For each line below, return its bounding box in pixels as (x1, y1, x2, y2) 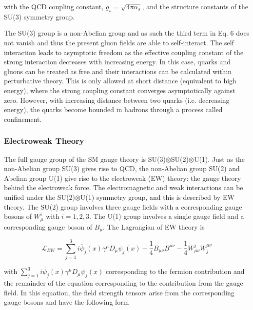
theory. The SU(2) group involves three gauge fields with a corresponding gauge (4, 201, 242, 212)
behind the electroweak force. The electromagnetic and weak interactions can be (4, 182, 243, 193)
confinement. (4, 114, 42, 124)
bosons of (4, 211, 32, 221)
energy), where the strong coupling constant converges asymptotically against (4, 85, 235, 95)
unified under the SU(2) (4, 192, 75, 202)
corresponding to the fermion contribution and (105, 266, 245, 276)
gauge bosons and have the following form (4, 297, 129, 307)
